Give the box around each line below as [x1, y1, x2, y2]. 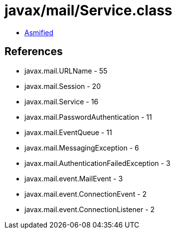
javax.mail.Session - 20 [24, 81, 101, 90]
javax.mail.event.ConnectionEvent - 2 [24, 189, 147, 198]
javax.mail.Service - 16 [24, 97, 99, 106]
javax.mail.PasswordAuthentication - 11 [24, 112, 152, 121]
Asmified [24, 28, 54, 37]
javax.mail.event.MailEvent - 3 [24, 174, 123, 183]
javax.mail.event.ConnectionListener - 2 [24, 205, 155, 214]
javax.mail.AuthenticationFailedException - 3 [24, 158, 171, 167]
